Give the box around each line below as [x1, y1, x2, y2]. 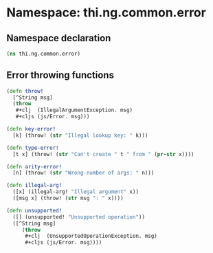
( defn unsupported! [6, 207, 63, 214]
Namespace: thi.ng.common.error [6, 5, 207, 21]
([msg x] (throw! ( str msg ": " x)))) [12, 195, 124, 202]
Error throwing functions [6, 69, 115, 81]
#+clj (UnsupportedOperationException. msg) [24, 232, 157, 240]
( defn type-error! [6, 144, 59, 151]
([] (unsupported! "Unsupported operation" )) [12, 213, 146, 221]
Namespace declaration [6, 32, 111, 44]
